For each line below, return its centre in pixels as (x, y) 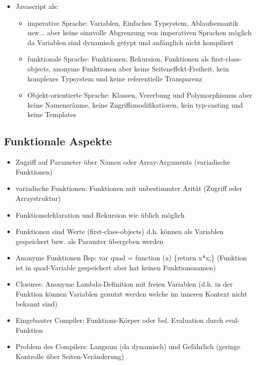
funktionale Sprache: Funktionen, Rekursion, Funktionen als (118, 59)
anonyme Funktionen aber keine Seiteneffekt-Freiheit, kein (141, 68)
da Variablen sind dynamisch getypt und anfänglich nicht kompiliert (130, 42)
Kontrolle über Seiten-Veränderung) (70, 356)
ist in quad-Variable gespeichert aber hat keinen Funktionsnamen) (116, 267)
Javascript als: (37, 6)
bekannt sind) (37, 303)
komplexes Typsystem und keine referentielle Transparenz (115, 78)
